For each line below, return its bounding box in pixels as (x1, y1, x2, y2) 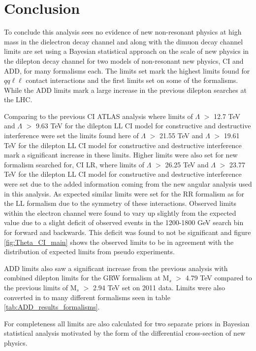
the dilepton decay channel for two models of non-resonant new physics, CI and (4, 55, 244, 66)
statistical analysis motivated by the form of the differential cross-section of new (4, 328, 246, 338)
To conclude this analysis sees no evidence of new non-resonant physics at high (4, 27, 242, 37)
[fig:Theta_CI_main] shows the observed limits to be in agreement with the (4, 236, 234, 247)
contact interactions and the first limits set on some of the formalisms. (26, 75, 238, 85)
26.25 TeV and (165, 159, 209, 169)
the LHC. (4, 94, 32, 105)
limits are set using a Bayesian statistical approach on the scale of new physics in (4, 46, 249, 56)
